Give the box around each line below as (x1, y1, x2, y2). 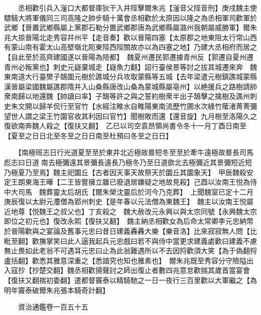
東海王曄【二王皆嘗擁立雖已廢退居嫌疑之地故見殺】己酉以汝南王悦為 (25, 177, 250, 187)
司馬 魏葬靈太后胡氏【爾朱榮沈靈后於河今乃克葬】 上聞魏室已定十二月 (18, 186, 253, 197)
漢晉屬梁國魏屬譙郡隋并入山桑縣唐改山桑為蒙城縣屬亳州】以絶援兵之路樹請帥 (4, 81, 257, 91)
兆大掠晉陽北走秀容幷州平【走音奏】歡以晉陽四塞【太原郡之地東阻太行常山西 (4, 32, 257, 42)
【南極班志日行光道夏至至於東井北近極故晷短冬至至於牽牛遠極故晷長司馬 (18, 147, 253, 158)
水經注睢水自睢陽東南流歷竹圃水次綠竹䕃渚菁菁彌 (95, 100, 257, 111)
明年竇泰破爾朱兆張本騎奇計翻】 (4, 284, 109, 295)
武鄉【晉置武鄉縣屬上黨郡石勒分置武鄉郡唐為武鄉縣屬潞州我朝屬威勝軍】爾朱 (4, 22, 257, 33)
